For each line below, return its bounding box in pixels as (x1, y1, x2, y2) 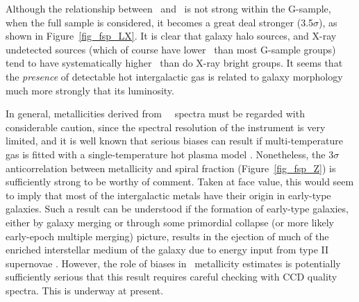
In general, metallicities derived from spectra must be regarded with (6, 106, 305, 121)
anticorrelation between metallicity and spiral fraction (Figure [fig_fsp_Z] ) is (6, 160, 336, 175)
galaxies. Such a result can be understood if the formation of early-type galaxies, (6, 201, 349, 216)
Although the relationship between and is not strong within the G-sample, (6, 1, 331, 15)
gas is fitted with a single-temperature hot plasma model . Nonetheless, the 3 (6, 146, 334, 161)
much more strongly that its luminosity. (6, 83, 174, 97)
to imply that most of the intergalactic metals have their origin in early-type (6, 187, 331, 202)
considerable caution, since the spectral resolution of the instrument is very (6, 119, 326, 134)
